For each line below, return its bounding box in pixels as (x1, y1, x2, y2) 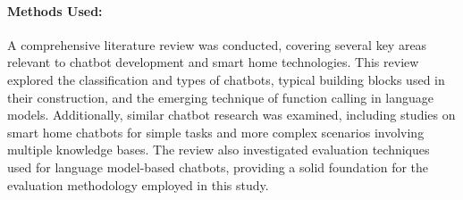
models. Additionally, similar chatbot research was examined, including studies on (7, 105, 456, 124)
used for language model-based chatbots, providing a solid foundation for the (7, 157, 429, 176)
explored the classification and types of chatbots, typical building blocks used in (7, 70, 445, 88)
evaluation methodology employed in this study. (7, 175, 269, 194)
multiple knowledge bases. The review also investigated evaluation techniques (7, 140, 430, 159)
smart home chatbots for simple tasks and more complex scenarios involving (7, 122, 425, 141)
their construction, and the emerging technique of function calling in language (7, 87, 434, 106)
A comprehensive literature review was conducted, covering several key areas (7, 35, 427, 54)
